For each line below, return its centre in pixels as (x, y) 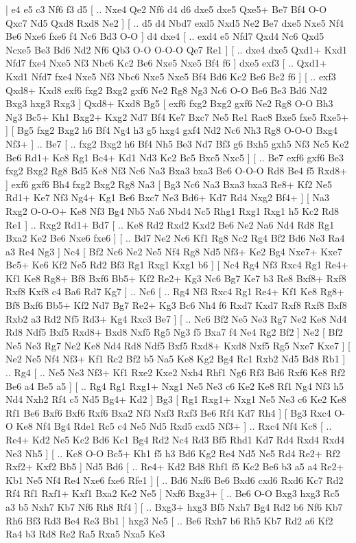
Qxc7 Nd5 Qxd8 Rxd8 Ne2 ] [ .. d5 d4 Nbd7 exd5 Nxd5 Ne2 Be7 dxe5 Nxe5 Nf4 (175, 22)
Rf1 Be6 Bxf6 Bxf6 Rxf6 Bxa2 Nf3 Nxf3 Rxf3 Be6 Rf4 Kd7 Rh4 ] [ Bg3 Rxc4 (168, 412)
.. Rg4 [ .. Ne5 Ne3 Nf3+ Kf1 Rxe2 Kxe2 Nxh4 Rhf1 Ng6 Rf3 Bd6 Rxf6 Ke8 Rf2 (176, 372)
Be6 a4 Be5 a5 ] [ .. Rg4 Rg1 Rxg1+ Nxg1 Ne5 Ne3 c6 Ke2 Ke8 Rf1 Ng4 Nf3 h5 (175, 385)
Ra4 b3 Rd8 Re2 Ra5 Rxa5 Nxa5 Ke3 (85, 534)
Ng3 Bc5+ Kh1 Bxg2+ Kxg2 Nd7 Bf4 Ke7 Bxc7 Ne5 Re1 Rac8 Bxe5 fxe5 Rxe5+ (177, 116)
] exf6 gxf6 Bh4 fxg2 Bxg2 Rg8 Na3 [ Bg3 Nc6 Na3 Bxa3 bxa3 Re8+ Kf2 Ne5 (169, 184)
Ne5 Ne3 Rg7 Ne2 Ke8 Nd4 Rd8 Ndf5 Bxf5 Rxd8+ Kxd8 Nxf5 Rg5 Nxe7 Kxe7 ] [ (178, 345)
